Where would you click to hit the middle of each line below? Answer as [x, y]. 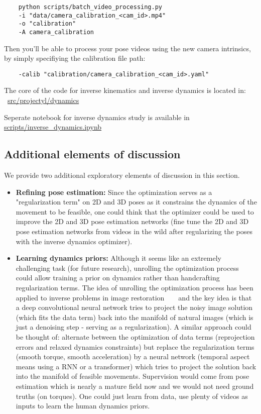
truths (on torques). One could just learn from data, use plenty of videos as [132, 396]
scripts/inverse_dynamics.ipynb [53, 127]
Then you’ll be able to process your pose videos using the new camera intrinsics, [127, 48]
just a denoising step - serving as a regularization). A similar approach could [134, 327]
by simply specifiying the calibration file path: [75, 58]
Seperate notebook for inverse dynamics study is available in [97, 117]
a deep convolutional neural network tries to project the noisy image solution [134, 307]
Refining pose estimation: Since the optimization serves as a [114, 192]
